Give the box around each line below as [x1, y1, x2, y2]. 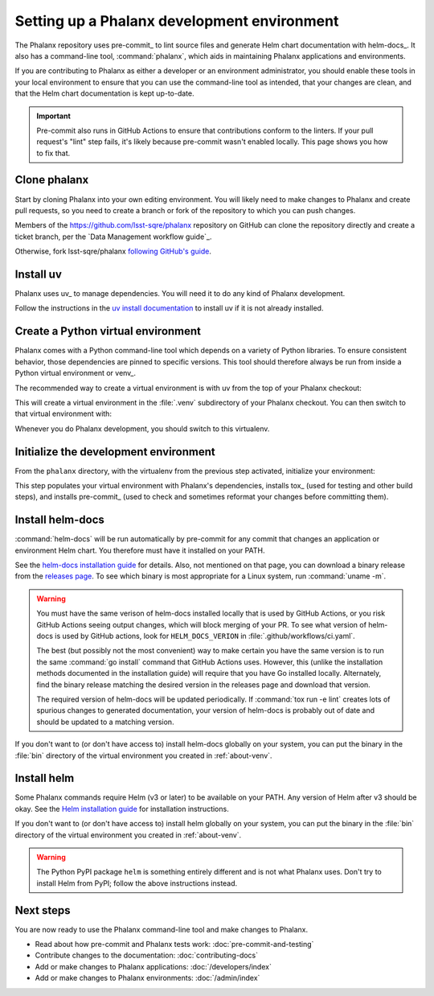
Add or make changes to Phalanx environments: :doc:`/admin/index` [35, 973, 260, 983]
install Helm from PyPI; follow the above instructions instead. [36, 878, 238, 888]
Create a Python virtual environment [14, 324, 201, 338]
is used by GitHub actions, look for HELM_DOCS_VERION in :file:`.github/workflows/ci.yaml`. [55, 632, 355, 641]
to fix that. [36, 148, 71, 158]
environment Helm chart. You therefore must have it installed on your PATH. [14, 545, 265, 555]
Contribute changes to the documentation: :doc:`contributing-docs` [35, 950, 259, 961]
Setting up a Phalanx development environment [14, 12, 339, 30]
